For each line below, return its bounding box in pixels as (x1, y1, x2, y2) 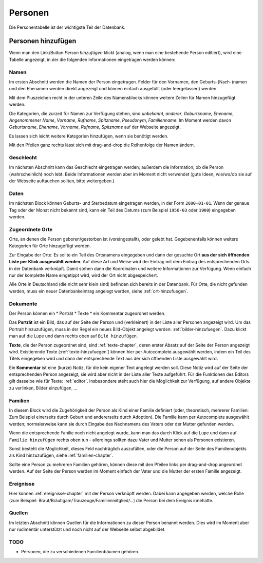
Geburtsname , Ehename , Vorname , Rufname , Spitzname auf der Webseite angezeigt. (9, 124, 181, 130)
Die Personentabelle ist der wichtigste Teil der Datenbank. (9, 24, 126, 30)
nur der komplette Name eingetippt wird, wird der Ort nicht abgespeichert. (9, 272, 158, 278)
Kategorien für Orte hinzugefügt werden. (9, 243, 91, 249)
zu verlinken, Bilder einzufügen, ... (9, 385, 78, 391)
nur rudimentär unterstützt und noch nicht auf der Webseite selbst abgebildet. (9, 526, 166, 532)
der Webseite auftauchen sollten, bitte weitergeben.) (9, 178, 114, 184)
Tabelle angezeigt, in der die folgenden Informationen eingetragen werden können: (9, 57, 175, 62)
